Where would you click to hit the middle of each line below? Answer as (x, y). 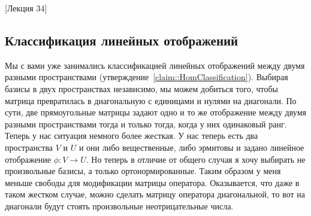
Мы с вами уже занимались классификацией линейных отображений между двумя (155, 65)
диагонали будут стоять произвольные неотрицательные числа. (119, 206)
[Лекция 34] (26, 8)
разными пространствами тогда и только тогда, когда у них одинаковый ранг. (146, 124)
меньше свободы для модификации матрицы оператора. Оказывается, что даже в (152, 182)
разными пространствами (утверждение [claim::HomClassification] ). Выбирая (147, 77)
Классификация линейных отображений (122, 40)
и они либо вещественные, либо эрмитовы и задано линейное (191, 147)
